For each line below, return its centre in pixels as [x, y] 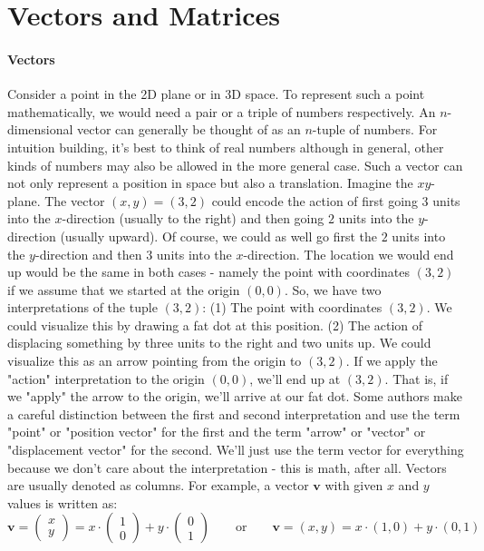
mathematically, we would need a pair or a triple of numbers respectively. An [222, 111]
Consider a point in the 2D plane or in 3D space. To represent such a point [216, 94]
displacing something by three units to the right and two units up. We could [219, 343]
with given [354, 485]
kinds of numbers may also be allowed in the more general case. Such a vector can [235, 165]
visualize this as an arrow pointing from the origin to [155, 361]
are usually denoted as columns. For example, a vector [158, 485]
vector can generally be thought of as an [189, 129]
